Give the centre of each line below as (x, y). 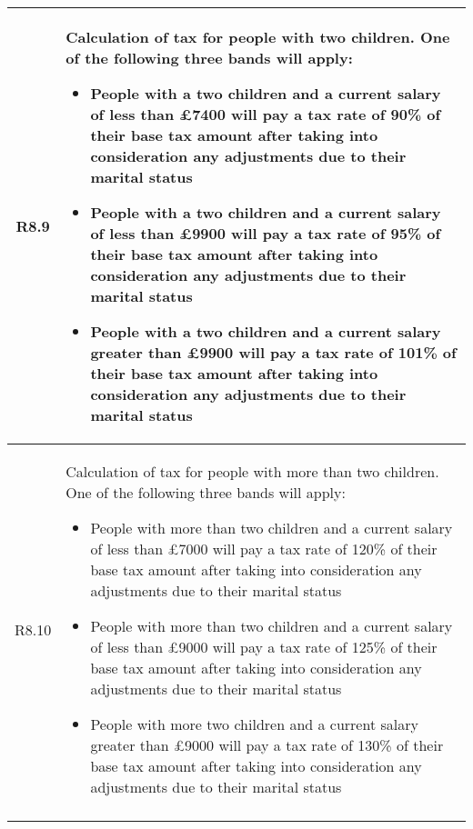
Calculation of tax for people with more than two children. (252, 471)
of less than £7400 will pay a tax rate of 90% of (266, 114)
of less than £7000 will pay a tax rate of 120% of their (264, 549)
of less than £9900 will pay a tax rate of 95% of (266, 233)
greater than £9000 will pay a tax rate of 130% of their (267, 745)
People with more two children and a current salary (254, 724)
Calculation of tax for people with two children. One (258, 37)
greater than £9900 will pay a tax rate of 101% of (273, 352)
